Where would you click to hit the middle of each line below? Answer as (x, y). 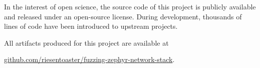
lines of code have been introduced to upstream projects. (91, 26)
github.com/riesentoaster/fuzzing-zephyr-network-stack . (89, 59)
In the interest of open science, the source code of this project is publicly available (130, 6)
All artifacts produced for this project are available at (86, 42)
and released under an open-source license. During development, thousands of (123, 16)
